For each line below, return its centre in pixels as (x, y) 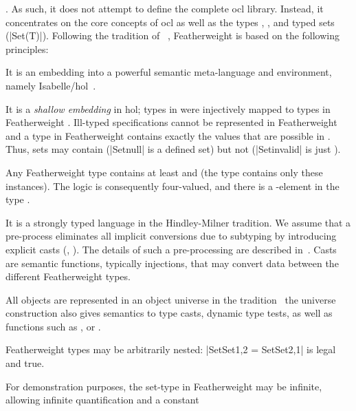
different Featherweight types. (68, 276)
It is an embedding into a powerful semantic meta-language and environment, (169, 72)
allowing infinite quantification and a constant (102, 400)
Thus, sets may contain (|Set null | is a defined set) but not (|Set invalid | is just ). (173, 149)
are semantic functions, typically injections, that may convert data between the (172, 263)
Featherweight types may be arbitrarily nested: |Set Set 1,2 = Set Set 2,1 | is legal (171, 349)
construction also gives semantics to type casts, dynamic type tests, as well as (169, 313)
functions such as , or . (53, 326)
